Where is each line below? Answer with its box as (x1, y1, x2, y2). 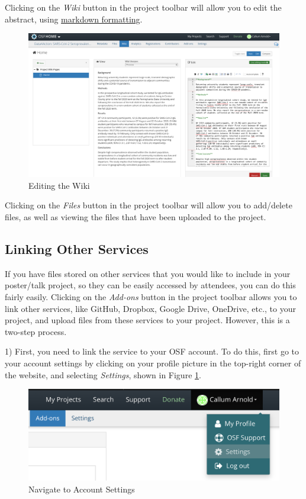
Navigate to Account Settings (28, 483, 135, 495)
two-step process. (5, 325, 67, 337)
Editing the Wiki (28, 179, 90, 191)
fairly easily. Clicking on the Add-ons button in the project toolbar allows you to (5, 291, 297, 302)
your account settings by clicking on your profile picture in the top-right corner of (5, 356, 301, 369)
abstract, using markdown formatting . (5, 12, 143, 25)
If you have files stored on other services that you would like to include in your (5, 267, 291, 279)
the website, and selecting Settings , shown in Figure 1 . (5, 368, 201, 381)
